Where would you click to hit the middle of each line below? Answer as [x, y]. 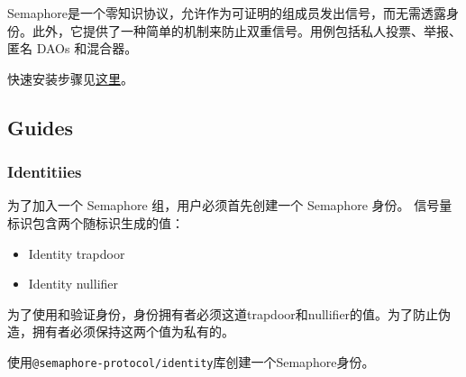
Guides [41, 127]
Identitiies [45, 172]
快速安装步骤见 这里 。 [70, 78]
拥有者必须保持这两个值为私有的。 [133, 331]
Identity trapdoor [77, 253]
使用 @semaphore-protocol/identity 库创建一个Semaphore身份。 [191, 361]
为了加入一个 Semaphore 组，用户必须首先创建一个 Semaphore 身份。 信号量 [230, 205]
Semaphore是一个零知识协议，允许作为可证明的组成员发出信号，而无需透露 [227, 13]
